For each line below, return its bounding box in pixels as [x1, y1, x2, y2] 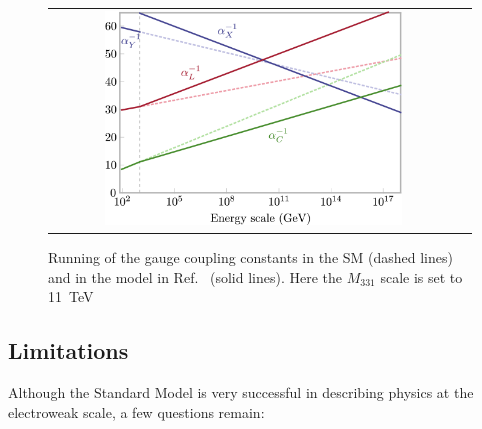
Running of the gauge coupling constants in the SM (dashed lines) [48, 247, 453, 268]
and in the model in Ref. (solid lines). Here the [48, 266, 343, 287]
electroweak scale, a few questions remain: [8, 401, 265, 422]
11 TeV [48, 286, 94, 307]
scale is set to [380, 266, 463, 287]
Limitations [8, 335, 129, 366]
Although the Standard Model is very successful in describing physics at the [8, 382, 474, 403]
